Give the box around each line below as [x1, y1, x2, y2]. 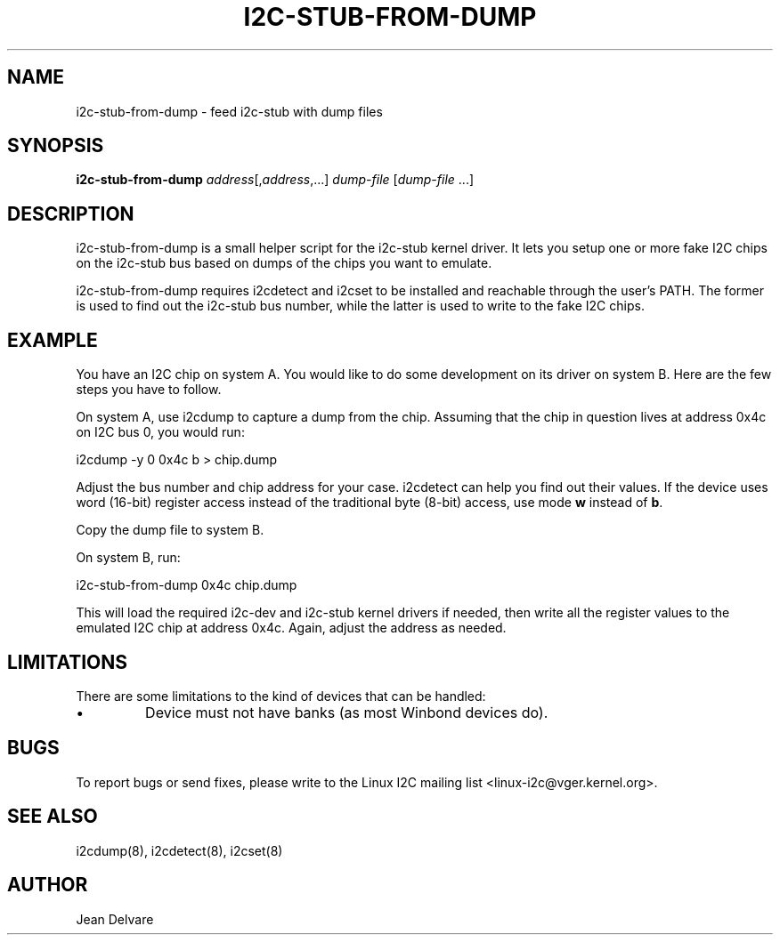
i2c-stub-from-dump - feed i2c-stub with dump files [76, 103, 383, 119]
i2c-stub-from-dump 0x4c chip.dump [76, 577, 297, 593]
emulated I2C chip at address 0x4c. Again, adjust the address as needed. [76, 620, 507, 636]
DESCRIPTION [7, 202, 134, 225]
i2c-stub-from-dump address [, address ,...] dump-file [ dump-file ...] [76, 172, 475, 188]
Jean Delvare [76, 911, 154, 927]
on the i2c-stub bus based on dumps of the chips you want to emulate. [76, 255, 492, 271]
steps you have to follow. [76, 382, 222, 398]
